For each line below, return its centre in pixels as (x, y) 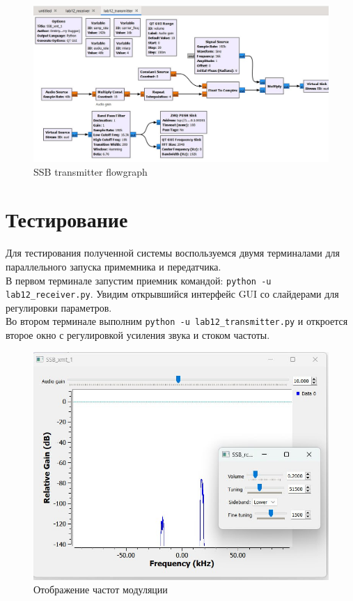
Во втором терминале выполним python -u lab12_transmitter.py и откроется (177, 321)
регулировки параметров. (59, 307)
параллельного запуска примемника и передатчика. (113, 266)
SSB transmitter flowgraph (91, 171)
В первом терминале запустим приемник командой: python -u (139, 280)
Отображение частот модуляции (101, 589)
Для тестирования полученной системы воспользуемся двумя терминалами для (173, 253)
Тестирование (67, 219)
